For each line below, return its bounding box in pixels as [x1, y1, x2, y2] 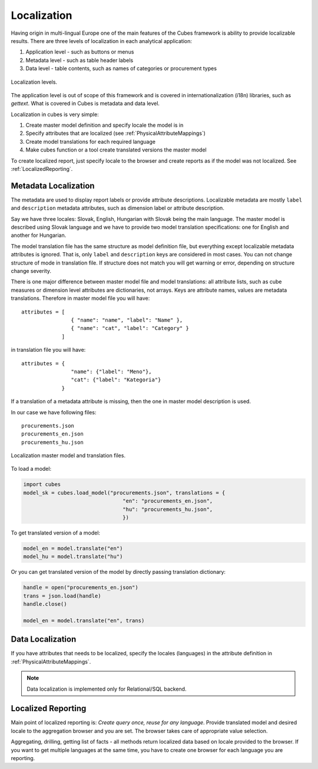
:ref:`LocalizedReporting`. [11, 166, 73, 173]
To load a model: [11, 466, 52, 473]
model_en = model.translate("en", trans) [23, 617, 145, 624]
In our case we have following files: [11, 408, 97, 415]
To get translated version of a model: [11, 529, 100, 536]
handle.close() [23, 601, 67, 608]
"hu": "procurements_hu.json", [122, 506, 213, 513]
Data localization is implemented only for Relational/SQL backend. [26, 685, 187, 692]
